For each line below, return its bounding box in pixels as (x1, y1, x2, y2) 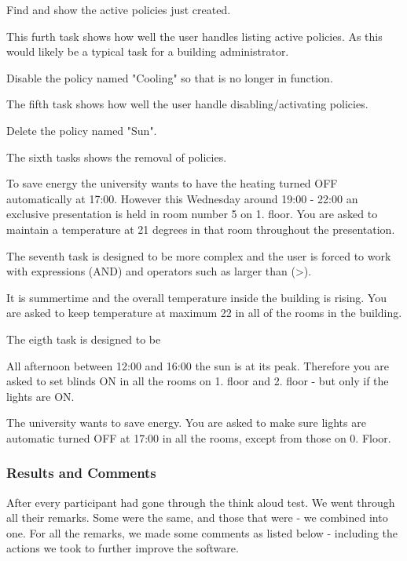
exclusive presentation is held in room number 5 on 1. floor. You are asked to (6, 206, 378, 222)
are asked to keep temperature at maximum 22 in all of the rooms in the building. (6, 304, 402, 321)
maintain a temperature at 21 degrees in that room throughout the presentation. (6, 220, 395, 237)
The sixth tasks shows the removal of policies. (6, 148, 227, 165)
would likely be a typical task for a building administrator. (6, 43, 289, 60)
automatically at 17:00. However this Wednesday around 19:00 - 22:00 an (6, 190, 358, 206)
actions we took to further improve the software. (6, 540, 239, 556)
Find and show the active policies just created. (6, 2, 231, 17)
